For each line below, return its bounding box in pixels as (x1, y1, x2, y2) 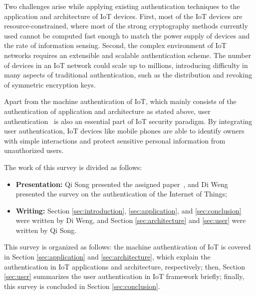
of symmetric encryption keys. (4, 79, 96, 89)
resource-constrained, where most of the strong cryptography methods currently (4, 20, 248, 31)
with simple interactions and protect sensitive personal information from (4, 135, 226, 145)
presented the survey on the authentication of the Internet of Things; (15, 188, 227, 199)
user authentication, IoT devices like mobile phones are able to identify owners (4, 125, 245, 136)
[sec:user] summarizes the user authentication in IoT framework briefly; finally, (4, 271, 245, 281)
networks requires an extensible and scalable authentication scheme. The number (4, 49, 252, 60)
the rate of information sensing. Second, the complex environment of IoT (4, 40, 227, 50)
